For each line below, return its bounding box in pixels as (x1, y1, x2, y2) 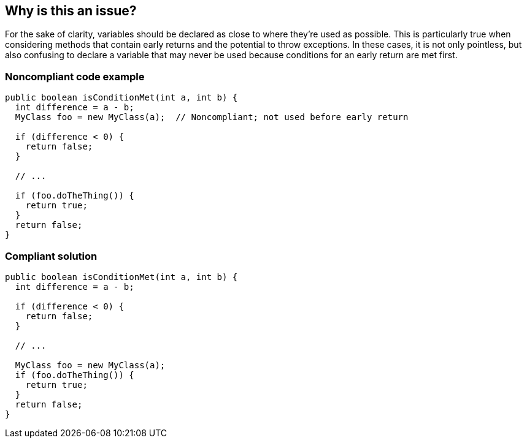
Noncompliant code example (5, 70, 145, 83)
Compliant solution (5, 249, 98, 262)
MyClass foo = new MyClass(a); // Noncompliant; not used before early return (15, 112, 409, 123)
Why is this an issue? (5, 3, 137, 18)
